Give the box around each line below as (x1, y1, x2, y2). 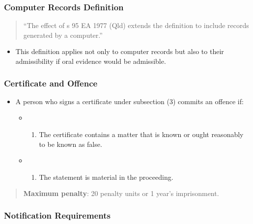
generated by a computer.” (23, 29, 103, 40)
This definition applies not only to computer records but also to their (15, 46, 224, 56)
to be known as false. (39, 139, 102, 149)
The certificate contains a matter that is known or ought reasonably (39, 129, 244, 139)
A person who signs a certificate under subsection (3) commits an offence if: (15, 96, 244, 106)
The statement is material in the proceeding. (39, 171, 173, 182)
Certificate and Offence (4, 77, 98, 89)
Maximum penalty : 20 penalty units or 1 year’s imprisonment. (23, 188, 219, 198)
